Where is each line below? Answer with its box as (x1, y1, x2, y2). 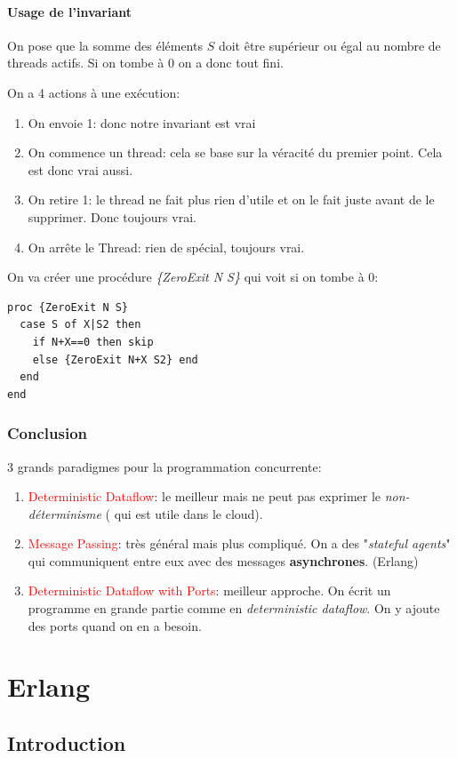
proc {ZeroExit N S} (7, 300, 129, 314)
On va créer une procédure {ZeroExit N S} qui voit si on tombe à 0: (7, 267, 379, 286)
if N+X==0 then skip (32, 335, 154, 348)
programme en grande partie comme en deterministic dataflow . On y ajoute (28, 599, 440, 618)
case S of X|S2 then (20, 318, 141, 331)
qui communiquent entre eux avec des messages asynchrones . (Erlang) (28, 551, 419, 570)
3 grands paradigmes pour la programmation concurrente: (7, 457, 322, 475)
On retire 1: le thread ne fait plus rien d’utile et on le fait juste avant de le (28, 190, 435, 209)
